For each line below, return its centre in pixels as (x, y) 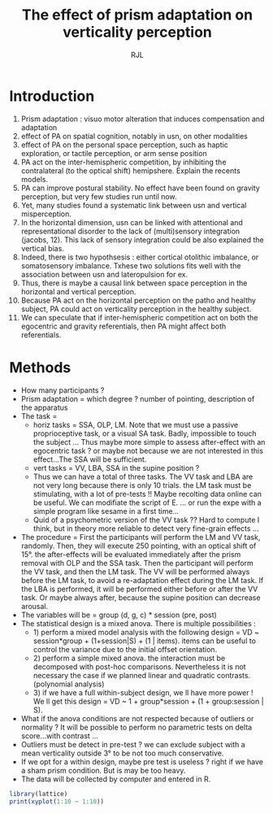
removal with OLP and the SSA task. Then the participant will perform (137, 563)
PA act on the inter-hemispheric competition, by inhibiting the (123, 162)
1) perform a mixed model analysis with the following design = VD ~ (146, 632)
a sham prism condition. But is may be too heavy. (103, 770)
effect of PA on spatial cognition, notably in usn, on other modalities (134, 136)
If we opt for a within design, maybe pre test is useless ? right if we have (142, 761)
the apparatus (44, 407)
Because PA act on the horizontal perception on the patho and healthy (139, 300)
